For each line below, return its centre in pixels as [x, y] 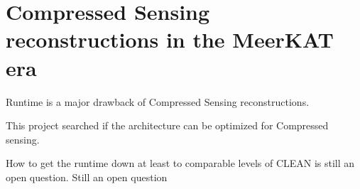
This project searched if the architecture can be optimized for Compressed [167, 125]
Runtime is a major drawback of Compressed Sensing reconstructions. [158, 101]
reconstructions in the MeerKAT [170, 39]
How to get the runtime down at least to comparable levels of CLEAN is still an [180, 163]
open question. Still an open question [87, 177]
